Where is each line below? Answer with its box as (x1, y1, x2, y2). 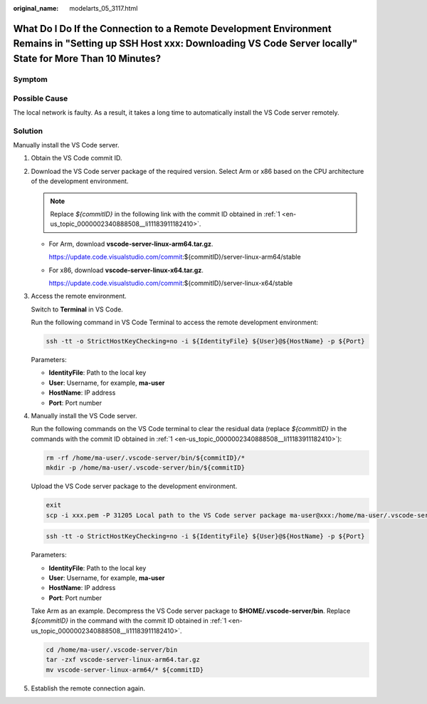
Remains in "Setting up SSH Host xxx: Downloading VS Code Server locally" (13, 38, 358, 50)
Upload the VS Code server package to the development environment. (31, 482, 238, 491)
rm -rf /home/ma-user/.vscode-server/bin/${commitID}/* (46, 453, 246, 462)
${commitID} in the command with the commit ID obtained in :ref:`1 (31, 616, 227, 625)
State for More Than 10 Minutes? (13, 53, 162, 64)
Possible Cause (13, 93, 68, 103)
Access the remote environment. (31, 292, 127, 301)
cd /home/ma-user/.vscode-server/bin (46, 646, 178, 653)
